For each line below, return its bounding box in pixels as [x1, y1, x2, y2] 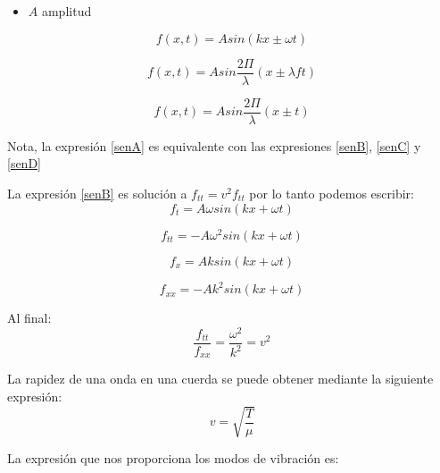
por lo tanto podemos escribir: [249, 183, 414, 202]
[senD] [7, 154, 41, 173]
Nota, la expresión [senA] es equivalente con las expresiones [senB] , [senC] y [7, 136, 421, 155]
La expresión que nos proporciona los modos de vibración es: [7, 449, 339, 467]
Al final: [7, 308, 52, 327]
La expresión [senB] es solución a [7, 183, 187, 202]
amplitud [41, 2, 92, 20]
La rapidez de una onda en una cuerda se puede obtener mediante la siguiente [7, 369, 434, 388]
